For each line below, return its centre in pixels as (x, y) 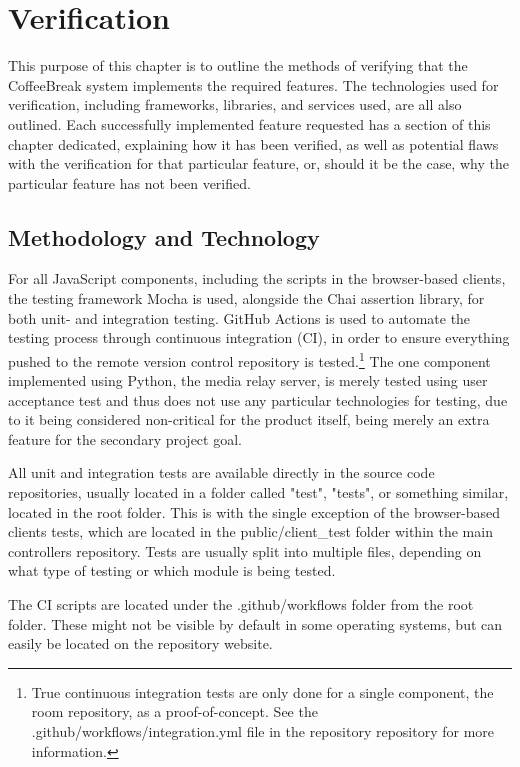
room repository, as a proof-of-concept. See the (174, 711)
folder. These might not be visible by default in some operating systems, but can (255, 623)
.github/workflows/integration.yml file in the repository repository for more (263, 731)
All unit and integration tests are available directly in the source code (221, 472)
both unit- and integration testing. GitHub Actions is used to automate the (239, 317)
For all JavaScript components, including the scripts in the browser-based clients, (257, 278)
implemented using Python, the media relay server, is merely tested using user (248, 380)
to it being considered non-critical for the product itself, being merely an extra (249, 419)
